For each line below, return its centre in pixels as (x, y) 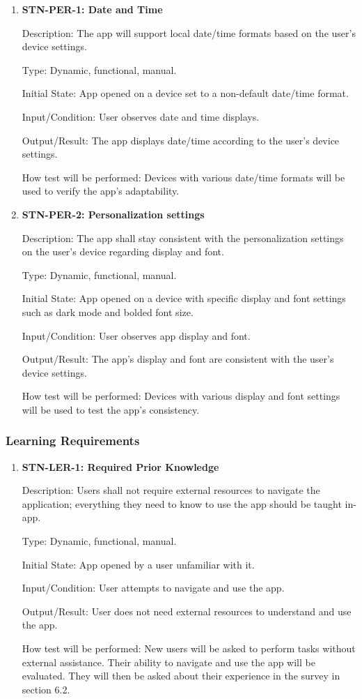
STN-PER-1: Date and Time (92, 9)
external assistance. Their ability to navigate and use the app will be (168, 662)
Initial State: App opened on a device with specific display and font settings (184, 298)
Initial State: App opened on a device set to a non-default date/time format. (185, 93)
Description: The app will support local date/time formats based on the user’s (189, 32)
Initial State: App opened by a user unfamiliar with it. (138, 564)
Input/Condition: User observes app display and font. (136, 335)
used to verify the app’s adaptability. (101, 191)
